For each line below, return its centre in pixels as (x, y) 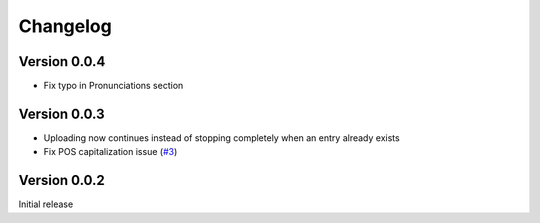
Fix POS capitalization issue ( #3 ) (110, 152)
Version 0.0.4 (62, 61)
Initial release (46, 204)
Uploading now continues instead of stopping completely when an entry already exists (221, 137)
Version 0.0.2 (61, 180)
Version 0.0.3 (61, 113)
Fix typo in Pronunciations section (113, 86)
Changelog (65, 26)
